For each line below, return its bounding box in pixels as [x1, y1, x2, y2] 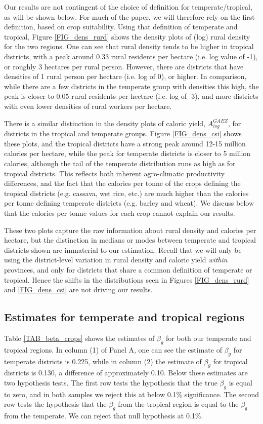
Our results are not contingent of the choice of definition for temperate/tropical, [4, 2, 252, 12]
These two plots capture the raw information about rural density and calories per [4, 224, 256, 235]
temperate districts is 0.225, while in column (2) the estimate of [4, 356, 202, 366]
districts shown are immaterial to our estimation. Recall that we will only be [4, 244, 242, 255]
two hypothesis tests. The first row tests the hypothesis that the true [4, 377, 217, 388]
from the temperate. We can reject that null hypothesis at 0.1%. [4, 410, 203, 421]
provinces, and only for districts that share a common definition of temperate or [4, 264, 252, 275]
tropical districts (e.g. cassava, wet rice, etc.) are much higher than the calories [4, 187, 249, 198]
